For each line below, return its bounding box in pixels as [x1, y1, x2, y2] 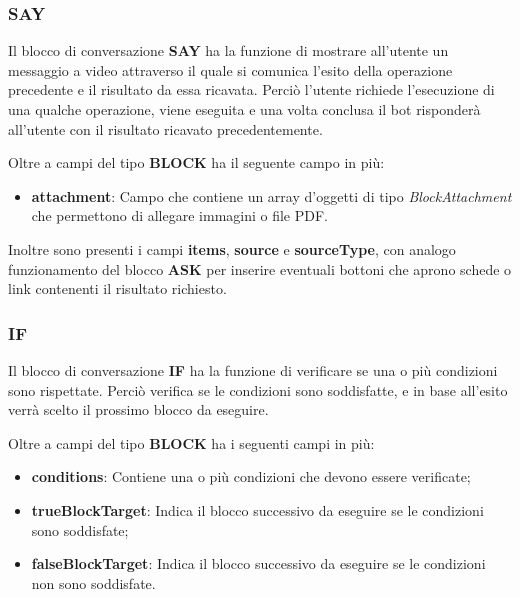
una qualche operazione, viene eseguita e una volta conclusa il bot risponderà [8, 99, 481, 119]
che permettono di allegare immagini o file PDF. [31, 205, 329, 226]
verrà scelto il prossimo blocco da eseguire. [8, 399, 269, 420]
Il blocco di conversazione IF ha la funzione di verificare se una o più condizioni [8, 359, 498, 380]
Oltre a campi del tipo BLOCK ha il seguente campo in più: [8, 152, 385, 173]
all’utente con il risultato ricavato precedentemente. [8, 118, 323, 139]
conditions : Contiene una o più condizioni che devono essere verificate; [31, 466, 471, 487]
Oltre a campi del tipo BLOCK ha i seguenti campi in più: [8, 432, 375, 453]
